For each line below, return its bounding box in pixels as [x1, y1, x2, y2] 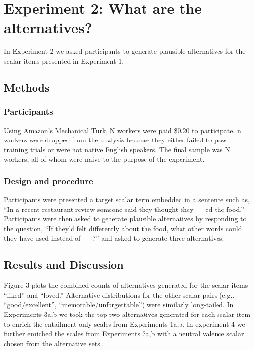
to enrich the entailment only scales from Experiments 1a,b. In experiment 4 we [4, 318, 245, 329]
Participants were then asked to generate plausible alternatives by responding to [4, 213, 247, 224]
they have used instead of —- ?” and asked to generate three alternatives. [4, 233, 224, 243]
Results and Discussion [4, 257, 124, 272]
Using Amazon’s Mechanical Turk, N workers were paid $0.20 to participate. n [4, 125, 241, 135]
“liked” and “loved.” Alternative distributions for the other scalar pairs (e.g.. [4, 289, 235, 300]
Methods [4, 79, 50, 95]
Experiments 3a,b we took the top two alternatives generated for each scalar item [4, 309, 251, 319]
